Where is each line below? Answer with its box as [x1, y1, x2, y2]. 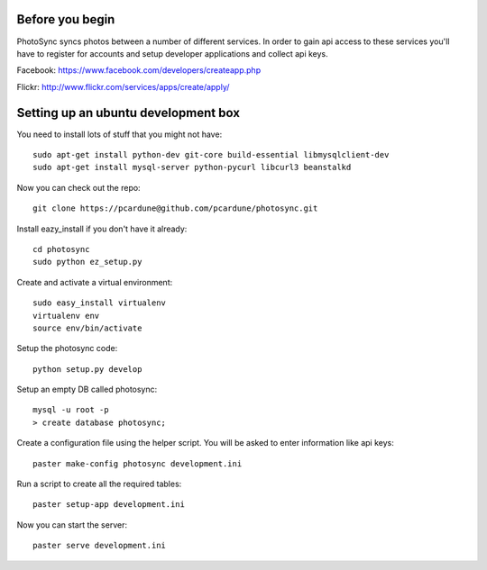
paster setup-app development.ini [32, 500, 185, 510]
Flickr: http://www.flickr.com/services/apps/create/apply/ [16, 81, 230, 92]
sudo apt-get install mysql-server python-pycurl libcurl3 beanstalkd [32, 162, 352, 173]
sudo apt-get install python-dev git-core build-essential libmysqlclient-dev [32, 149, 390, 159]
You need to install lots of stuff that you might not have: [16, 129, 223, 140]
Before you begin [16, 12, 115, 27]
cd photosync [32, 244, 90, 254]
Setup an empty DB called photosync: [16, 384, 158, 395]
